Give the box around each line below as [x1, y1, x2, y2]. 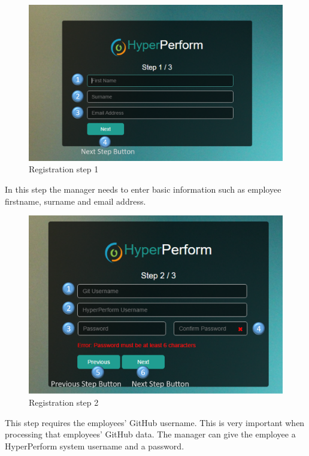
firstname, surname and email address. [5, 194, 146, 207]
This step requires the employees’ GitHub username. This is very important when [5, 416, 305, 428]
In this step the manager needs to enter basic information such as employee [5, 183, 281, 196]
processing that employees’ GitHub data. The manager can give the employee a [5, 428, 296, 440]
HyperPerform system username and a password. [5, 439, 184, 452]
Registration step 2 [29, 396, 99, 408]
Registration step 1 [29, 163, 99, 175]
